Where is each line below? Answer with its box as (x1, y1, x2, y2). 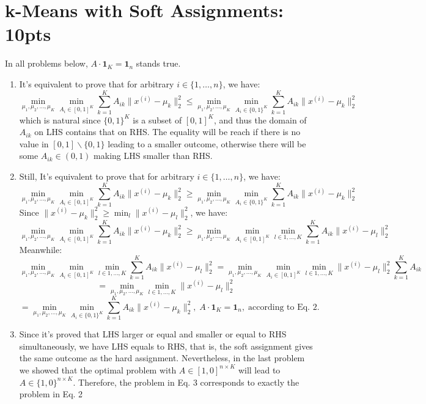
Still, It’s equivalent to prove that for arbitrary (19, 170, 194, 182)
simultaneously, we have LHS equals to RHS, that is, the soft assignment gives (19, 339, 313, 352)
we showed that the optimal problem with (19, 363, 177, 376)
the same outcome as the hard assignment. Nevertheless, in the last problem (19, 351, 305, 364)
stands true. (136, 57, 181, 70)
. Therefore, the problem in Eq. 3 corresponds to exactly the (73, 375, 299, 388)
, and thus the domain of (213, 113, 307, 126)
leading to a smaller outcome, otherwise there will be (108, 137, 306, 150)
